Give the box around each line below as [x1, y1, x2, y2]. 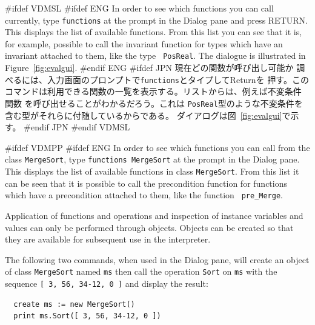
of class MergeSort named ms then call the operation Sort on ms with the [5, 265, 277, 278]
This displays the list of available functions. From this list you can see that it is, [5, 25, 302, 38]
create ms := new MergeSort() [13, 300, 135, 309]
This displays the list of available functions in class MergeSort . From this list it [5, 165, 299, 178]
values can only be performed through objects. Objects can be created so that [5, 221, 294, 233]
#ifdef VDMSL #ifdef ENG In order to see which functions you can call [5, 2, 274, 14]
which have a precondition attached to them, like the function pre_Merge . [5, 189, 283, 201]
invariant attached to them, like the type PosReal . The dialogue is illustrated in [5, 49, 306, 62]
